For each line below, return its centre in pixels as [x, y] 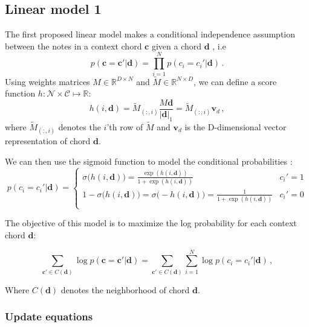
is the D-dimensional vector [236, 127]
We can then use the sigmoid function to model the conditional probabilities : [149, 161]
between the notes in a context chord [73, 46]
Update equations [49, 316]
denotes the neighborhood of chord [125, 289]
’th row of [125, 127]
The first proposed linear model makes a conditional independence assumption [150, 34]
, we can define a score [235, 81]
